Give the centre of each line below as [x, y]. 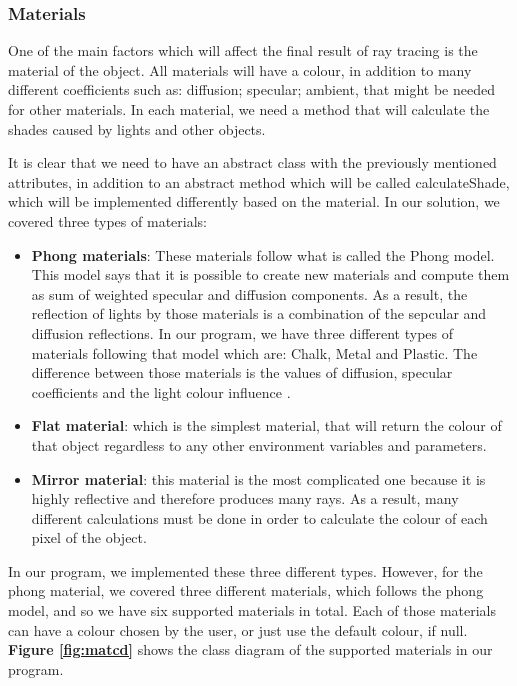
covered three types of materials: [107, 220]
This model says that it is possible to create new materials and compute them [270, 274]
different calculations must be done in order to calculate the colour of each [259, 517]
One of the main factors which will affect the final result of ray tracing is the [243, 50]
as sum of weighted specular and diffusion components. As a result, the [249, 293]
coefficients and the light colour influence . [161, 391]
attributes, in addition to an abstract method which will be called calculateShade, [259, 181]
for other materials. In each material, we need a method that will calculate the [249, 109]
